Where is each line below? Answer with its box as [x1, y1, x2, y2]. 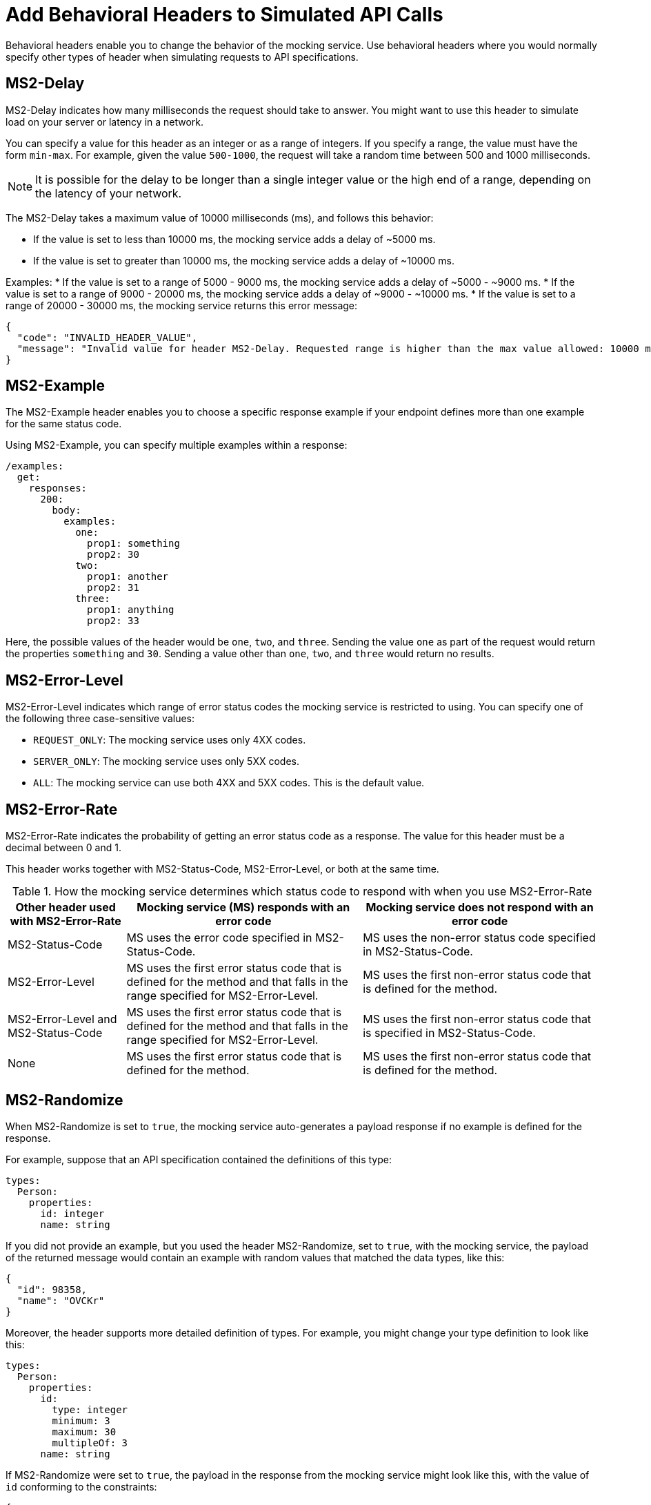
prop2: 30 [87, 549, 139, 561]
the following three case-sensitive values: [6, 712, 195, 725]
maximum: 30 [52, 1426, 117, 1437]
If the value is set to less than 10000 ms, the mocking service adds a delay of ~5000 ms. [33, 233, 436, 245]
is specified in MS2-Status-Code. [363, 1026, 536, 1040]
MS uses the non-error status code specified [363, 931, 596, 945]
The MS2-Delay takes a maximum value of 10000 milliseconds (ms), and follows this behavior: [6, 211, 434, 224]
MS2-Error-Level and [8, 1012, 117, 1027]
